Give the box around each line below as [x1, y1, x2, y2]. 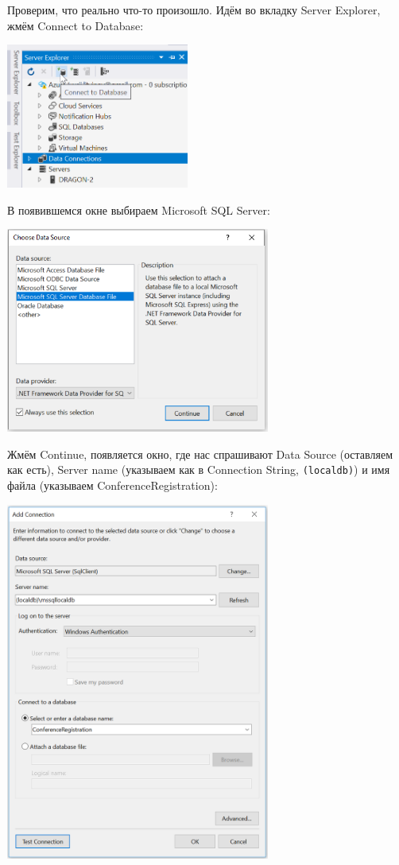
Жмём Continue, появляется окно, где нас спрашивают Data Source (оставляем [7, 445, 393, 462]
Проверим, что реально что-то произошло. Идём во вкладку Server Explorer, [7, 2, 381, 17]
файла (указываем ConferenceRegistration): [7, 477, 218, 494]
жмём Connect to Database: [7, 17, 144, 33]
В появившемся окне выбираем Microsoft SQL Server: [7, 201, 270, 218]
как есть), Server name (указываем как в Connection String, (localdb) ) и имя [7, 461, 390, 478]
